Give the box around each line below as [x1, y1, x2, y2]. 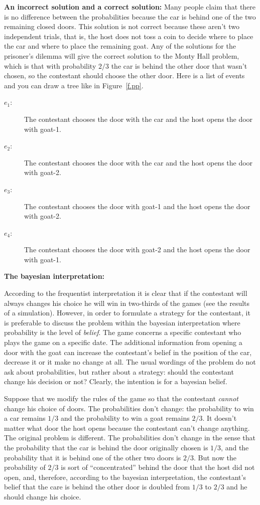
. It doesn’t [202, 413, 237, 423]
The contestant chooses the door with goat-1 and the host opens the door [24, 201, 250, 211]
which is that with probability [4, 60, 96, 71]
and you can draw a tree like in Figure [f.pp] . [4, 80, 144, 90]
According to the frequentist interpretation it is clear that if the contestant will [4, 288, 247, 298]
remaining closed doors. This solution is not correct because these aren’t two [4, 21, 239, 32]
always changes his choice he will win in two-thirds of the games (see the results [4, 297, 250, 308]
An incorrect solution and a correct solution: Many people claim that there [4, 2, 256, 12]
